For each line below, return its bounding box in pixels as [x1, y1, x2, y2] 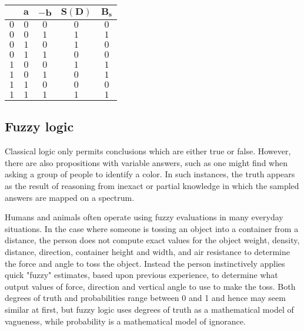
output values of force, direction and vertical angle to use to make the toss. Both [5, 280, 296, 292]
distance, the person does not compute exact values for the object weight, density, [5, 234, 300, 246]
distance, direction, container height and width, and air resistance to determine [5, 245, 290, 257]
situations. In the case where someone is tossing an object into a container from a [5, 222, 299, 234]
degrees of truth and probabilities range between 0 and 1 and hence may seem [5, 292, 286, 304]
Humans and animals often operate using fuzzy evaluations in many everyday [5, 211, 283, 223]
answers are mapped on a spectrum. [5, 191, 135, 203]
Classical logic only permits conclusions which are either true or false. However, [5, 145, 291, 157]
